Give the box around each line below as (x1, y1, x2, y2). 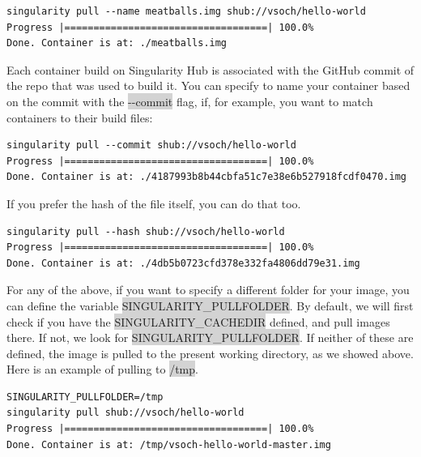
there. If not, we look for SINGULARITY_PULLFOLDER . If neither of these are (6, 329, 414, 346)
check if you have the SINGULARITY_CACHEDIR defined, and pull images (6, 313, 390, 330)
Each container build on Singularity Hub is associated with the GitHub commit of (6, 61, 415, 78)
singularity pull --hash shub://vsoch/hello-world (6, 225, 285, 237)
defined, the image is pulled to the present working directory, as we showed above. (6, 344, 414, 361)
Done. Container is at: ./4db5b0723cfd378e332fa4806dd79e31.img (6, 257, 360, 269)
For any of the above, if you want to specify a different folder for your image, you (6, 281, 410, 298)
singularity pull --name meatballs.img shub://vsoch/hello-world (6, 6, 366, 17)
